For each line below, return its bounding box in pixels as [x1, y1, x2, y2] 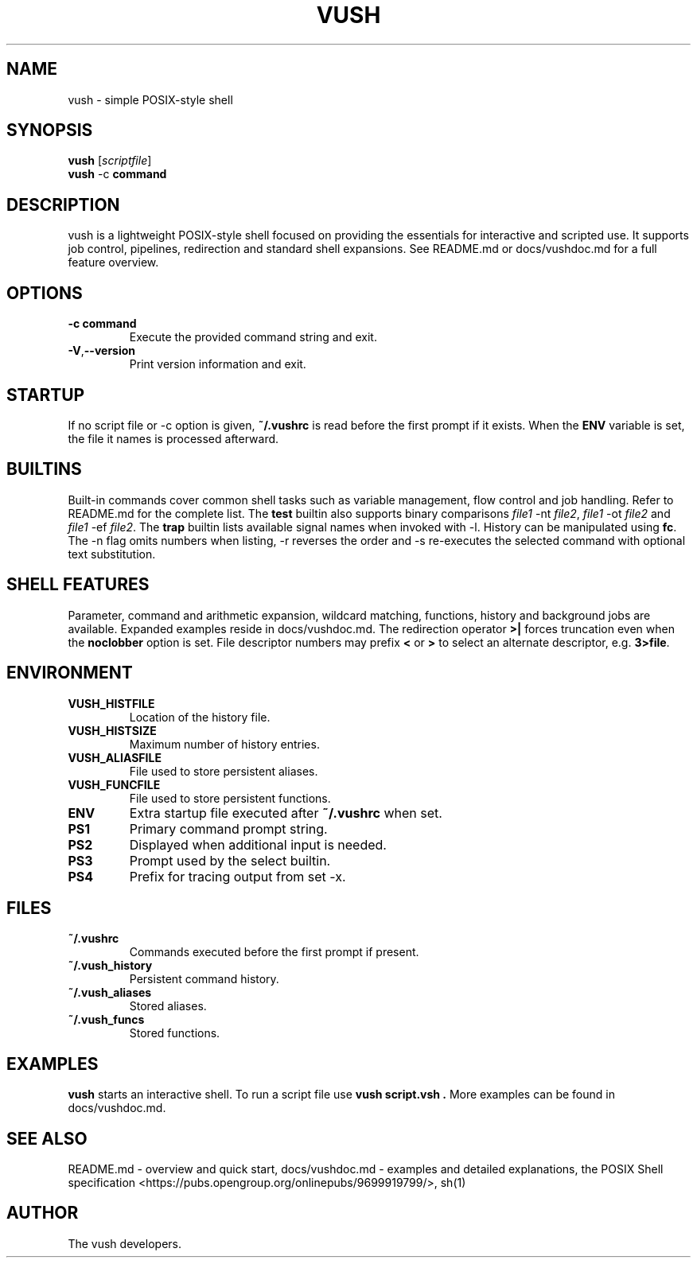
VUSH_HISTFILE [68, 696, 155, 710]
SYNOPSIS [6, 120, 93, 141]
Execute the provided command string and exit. [129, 330, 377, 344]
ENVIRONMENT [6, 663, 133, 683]
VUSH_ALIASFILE [68, 750, 162, 764]
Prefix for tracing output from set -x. [129, 868, 346, 885]
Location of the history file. [129, 710, 271, 724]
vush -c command [68, 167, 167, 181]
